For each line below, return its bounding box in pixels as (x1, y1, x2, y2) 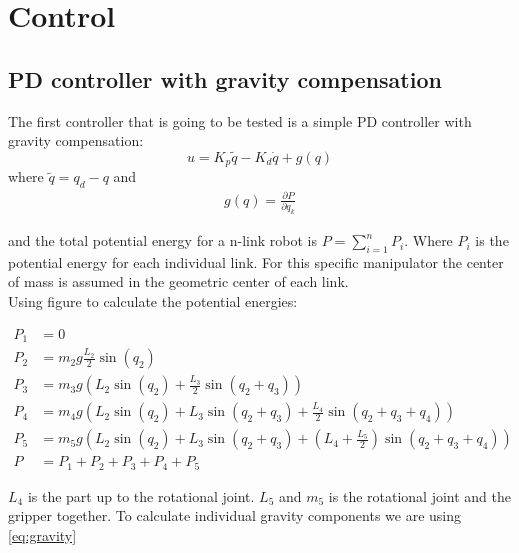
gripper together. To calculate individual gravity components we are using (8, 505, 462, 526)
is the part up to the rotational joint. (27, 485, 255, 506)
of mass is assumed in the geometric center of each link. (8, 271, 349, 292)
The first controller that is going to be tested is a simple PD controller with (8, 110, 472, 131)
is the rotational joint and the (328, 485, 512, 506)
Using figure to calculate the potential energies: (8, 291, 298, 312)
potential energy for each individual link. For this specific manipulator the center (8, 251, 504, 272)
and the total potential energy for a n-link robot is (8, 230, 318, 251)
